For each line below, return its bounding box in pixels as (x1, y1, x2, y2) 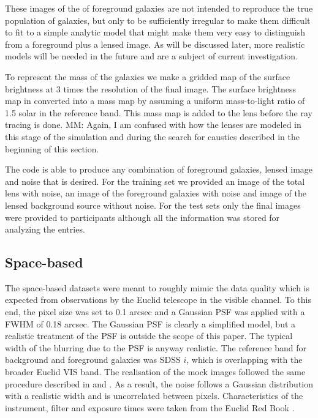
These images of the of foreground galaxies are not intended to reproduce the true (5, 2, 313, 14)
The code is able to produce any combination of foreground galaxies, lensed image (5, 163, 313, 176)
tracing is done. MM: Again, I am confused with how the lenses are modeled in (5, 118, 301, 131)
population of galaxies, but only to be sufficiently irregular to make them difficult (5, 13, 311, 26)
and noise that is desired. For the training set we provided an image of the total (5, 174, 305, 187)
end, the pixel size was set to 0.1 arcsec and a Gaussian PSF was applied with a (5, 305, 305, 318)
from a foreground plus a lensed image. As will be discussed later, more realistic (5, 37, 305, 50)
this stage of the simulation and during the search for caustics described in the (5, 130, 300, 143)
